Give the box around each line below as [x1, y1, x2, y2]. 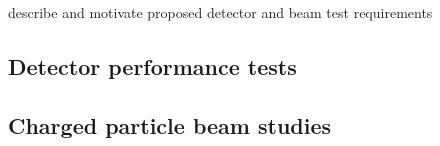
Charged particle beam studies [8, 109, 332, 140]
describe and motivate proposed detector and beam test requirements [8, 2, 433, 22]
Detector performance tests [8, 50, 297, 81]
